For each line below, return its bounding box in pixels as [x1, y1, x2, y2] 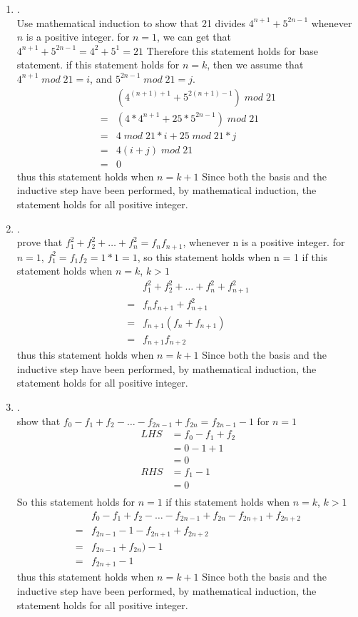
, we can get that [157, 29, 231, 44]
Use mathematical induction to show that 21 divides [16, 15, 246, 30]
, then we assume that [207, 57, 304, 72]
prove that [16, 235, 63, 250]
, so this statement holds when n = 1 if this [137, 249, 328, 264]
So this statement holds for [16, 494, 135, 509]
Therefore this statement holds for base [146, 43, 318, 58]
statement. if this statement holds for [16, 57, 180, 72]
